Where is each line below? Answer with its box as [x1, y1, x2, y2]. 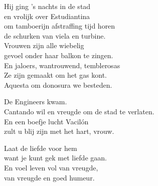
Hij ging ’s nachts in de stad [4, 1, 91, 11]
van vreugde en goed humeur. [4, 172, 95, 182]
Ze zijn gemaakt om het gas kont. [4, 70, 107, 80]
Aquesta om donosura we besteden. [4, 79, 112, 90]
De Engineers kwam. [4, 96, 67, 107]
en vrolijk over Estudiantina [4, 11, 90, 21]
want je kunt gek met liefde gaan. [4, 152, 107, 163]
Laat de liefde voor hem [4, 142, 77, 153]
